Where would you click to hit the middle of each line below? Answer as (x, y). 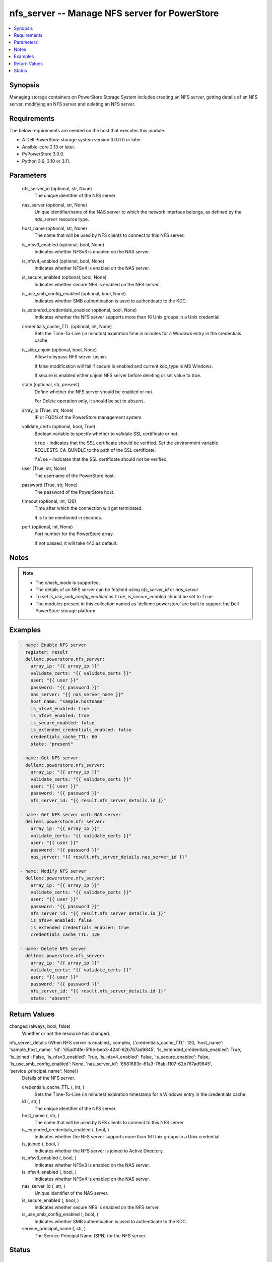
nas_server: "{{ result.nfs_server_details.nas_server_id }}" (109, 857)
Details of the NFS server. (49, 1078)
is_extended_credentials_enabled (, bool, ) (65, 1129)
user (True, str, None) (44, 468)
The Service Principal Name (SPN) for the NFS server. (90, 1235)
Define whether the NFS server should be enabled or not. (94, 392)
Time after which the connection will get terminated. (89, 508)
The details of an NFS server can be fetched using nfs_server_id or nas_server (117, 590)
